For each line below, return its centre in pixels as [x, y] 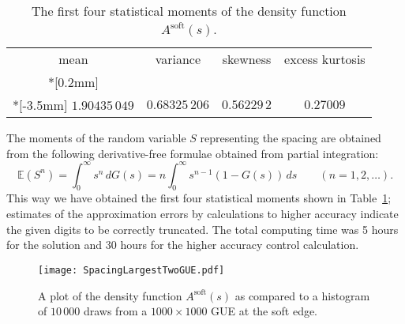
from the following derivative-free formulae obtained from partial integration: [193, 153]
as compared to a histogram [302, 295]
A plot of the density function [110, 295]
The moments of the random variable [96, 138]
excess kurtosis [325, 59]
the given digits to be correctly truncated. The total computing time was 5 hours [202, 229]
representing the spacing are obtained [291, 138]
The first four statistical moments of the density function [189, 11]
